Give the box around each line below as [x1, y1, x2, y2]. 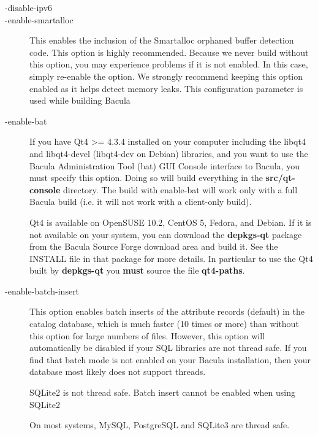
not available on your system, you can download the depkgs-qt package [29, 228, 302, 241]
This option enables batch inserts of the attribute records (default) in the [29, 305, 305, 318]
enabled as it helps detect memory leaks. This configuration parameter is [29, 82, 303, 94]
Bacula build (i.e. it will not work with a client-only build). [29, 195, 252, 208]
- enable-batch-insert [5, 284, 80, 297]
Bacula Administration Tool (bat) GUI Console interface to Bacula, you [29, 159, 300, 172]
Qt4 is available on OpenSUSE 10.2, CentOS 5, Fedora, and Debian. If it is [29, 215, 312, 228]
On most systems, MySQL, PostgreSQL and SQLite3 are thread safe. [29, 418, 290, 431]
